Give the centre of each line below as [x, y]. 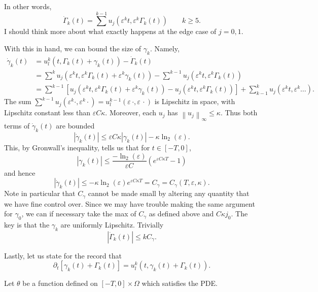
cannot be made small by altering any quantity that [169, 193]
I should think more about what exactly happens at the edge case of [110, 31]
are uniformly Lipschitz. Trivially [112, 225]
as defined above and [181, 214]
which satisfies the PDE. [180, 283]
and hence [20, 172]
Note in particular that [40, 193]
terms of [17, 126]
